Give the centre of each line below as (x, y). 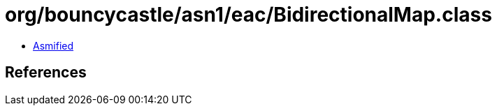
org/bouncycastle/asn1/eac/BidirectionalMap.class (249, 15)
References (46, 73)
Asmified (53, 45)
